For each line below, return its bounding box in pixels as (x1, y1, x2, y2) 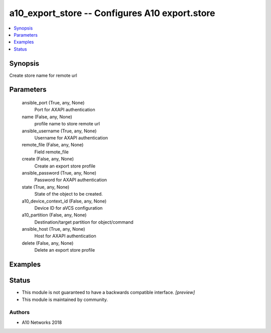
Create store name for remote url (9, 72, 77, 78)
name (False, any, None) (22, 113, 72, 120)
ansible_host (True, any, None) (22, 226, 85, 232)
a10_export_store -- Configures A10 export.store (9, 8, 215, 19)
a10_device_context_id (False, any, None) (22, 198, 107, 204)
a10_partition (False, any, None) (22, 212, 87, 218)
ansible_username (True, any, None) (22, 128, 97, 134)
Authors (9, 309, 30, 316)
